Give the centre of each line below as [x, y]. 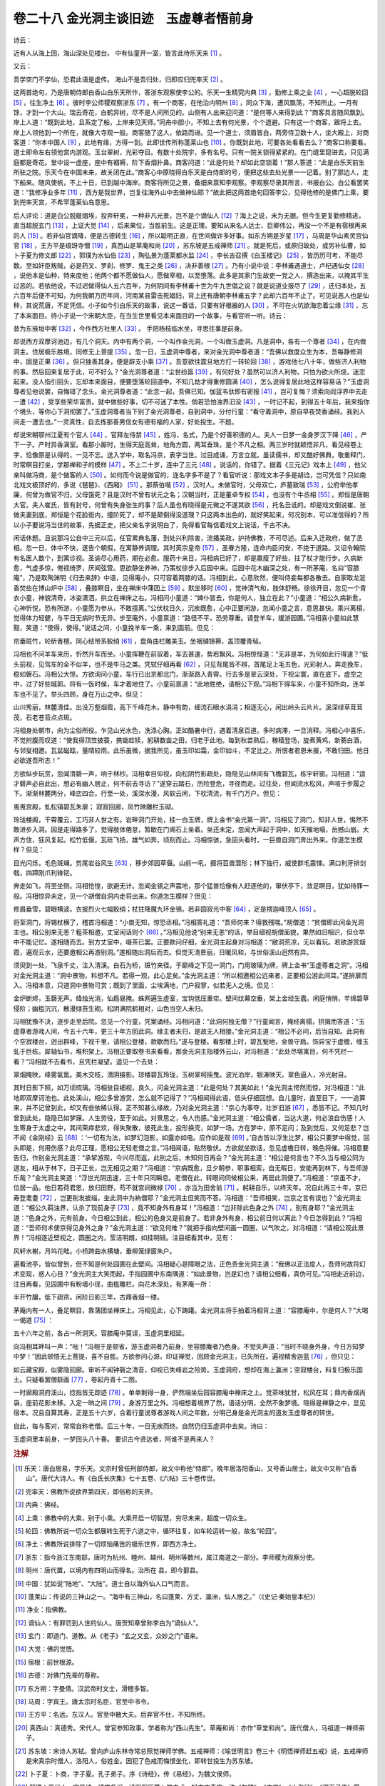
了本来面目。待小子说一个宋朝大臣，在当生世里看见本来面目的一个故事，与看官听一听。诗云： [150, 315]
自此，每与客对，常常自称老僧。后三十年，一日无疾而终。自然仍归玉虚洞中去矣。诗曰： [141, 1426]
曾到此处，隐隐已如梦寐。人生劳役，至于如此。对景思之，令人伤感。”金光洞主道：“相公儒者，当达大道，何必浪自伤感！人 [189, 1117]
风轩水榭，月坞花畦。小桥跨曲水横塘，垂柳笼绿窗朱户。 [94, 1251]
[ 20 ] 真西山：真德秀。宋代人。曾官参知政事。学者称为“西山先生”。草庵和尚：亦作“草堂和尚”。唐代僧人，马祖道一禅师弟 [190, 1727]
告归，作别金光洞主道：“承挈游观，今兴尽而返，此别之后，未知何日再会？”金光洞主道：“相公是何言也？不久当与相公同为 [189, 1158]
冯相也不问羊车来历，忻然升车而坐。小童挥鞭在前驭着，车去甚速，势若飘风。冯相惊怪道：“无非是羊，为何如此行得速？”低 [191, 654]
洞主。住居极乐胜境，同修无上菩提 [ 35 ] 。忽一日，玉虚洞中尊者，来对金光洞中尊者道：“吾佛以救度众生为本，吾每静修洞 [188, 351]
